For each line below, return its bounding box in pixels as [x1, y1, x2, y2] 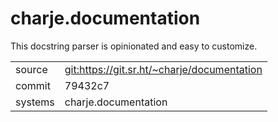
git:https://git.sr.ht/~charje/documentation [64, 62, 263, 76]
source [15, 62, 48, 76]
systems [15, 95, 55, 109]
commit [15, 78, 51, 92]
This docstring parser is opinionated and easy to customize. [10, 40, 258, 52]
